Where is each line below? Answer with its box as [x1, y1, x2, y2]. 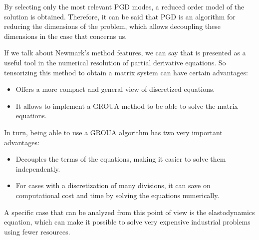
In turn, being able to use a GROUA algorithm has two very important [4, 127, 223, 137]
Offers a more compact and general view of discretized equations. [15, 84, 215, 94]
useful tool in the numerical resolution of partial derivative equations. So [4, 57, 226, 67]
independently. [15, 163, 60, 174]
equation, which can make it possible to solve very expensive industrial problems [4, 217, 251, 227]
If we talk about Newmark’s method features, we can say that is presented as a [4, 47, 246, 58]
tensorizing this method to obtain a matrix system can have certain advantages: [4, 67, 248, 77]
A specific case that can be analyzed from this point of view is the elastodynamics [4, 207, 255, 217]
